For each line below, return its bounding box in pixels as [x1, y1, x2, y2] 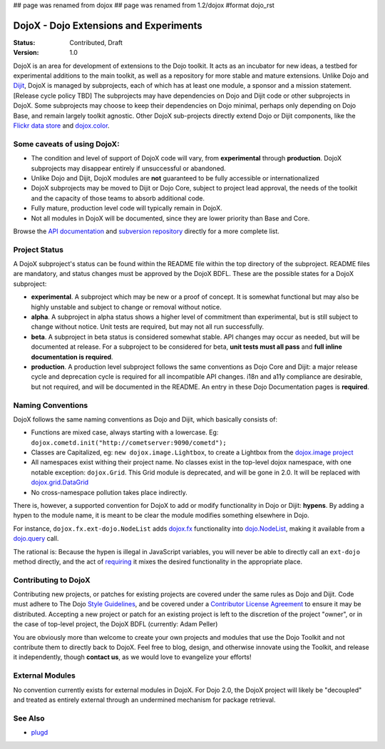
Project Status [13, 245, 64, 255]
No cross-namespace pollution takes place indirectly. [31, 488, 188, 496]
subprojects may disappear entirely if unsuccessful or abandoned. [31, 164, 226, 173]
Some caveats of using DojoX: [13, 139, 120, 149]
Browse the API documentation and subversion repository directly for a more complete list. [13, 227, 279, 235]
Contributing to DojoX [13, 575, 91, 585]
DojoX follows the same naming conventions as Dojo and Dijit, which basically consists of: [13, 414, 278, 424]
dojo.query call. [13, 534, 59, 543]
